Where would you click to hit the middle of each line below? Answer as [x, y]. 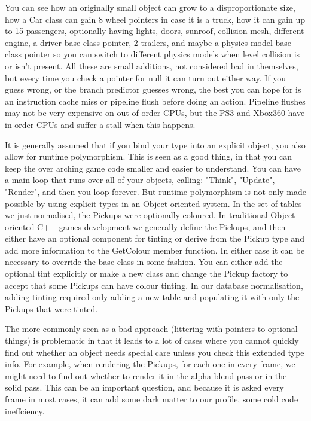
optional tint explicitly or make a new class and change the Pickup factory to [147, 274]
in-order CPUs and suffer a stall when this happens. [100, 124]
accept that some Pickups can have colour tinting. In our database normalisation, [154, 285]
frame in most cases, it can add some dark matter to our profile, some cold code [152, 399]
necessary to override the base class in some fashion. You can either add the [144, 262]
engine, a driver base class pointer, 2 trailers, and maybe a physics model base [148, 42]
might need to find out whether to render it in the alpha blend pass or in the [146, 375]
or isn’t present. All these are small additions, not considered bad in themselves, [152, 65]
